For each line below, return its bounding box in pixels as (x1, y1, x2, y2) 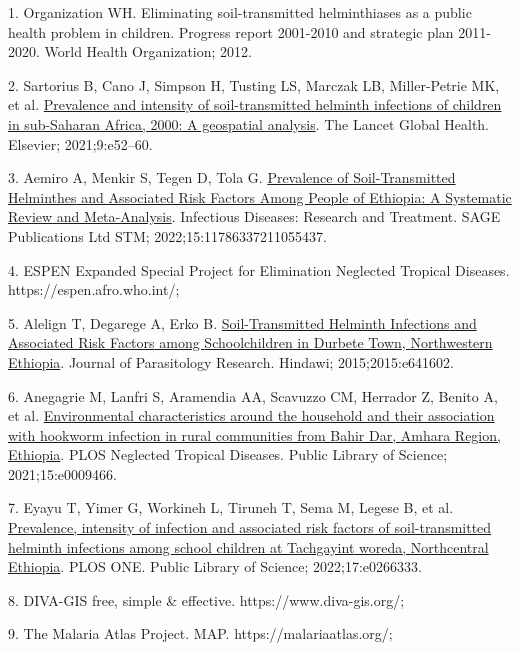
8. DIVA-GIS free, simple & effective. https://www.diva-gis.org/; (8, 589, 405, 610)
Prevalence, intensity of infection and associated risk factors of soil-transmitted (8, 517, 492, 538)
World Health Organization (44, 41, 212, 62)
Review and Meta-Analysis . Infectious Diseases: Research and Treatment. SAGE (8, 206, 501, 227)
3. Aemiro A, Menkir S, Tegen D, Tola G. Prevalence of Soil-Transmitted (8, 167, 456, 188)
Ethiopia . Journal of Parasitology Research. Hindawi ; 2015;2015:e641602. (8, 351, 455, 372)
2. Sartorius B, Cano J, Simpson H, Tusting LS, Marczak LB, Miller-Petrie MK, (8, 74, 500, 95)
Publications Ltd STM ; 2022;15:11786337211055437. (8, 225, 328, 246)
